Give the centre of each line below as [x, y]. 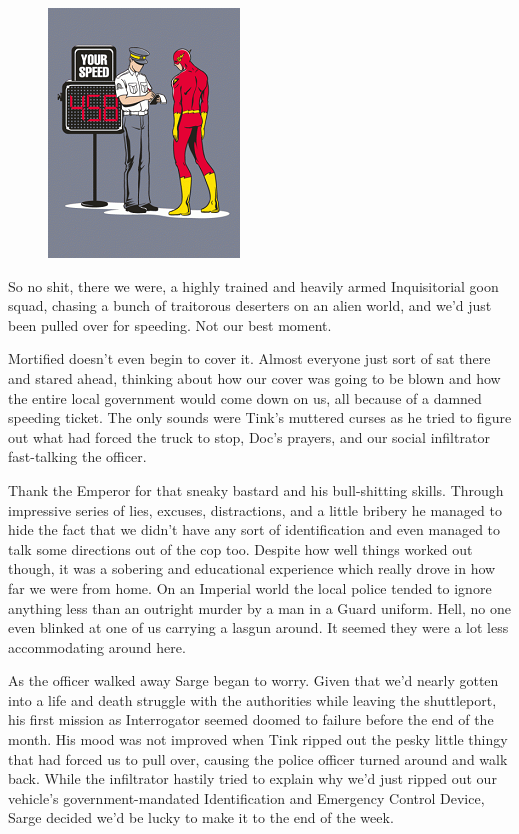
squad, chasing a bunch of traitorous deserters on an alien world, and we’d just [250, 305]
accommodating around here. [97, 646]
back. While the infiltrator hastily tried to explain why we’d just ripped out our [252, 778]
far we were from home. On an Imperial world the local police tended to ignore [250, 587]
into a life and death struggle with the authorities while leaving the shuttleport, [252, 699]
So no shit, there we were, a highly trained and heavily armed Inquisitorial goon [253, 285]
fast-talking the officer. [77, 456]
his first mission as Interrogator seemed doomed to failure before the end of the [251, 719]
